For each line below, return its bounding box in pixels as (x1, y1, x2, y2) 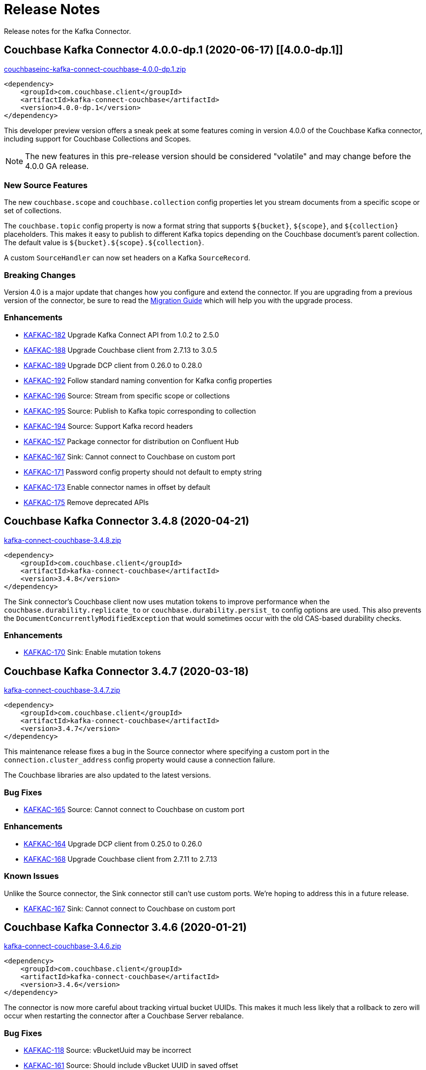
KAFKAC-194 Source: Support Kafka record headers (24, 422, 193, 430)
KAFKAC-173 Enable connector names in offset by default (24, 482, 210, 491)
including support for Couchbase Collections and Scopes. (4, 134, 191, 143)
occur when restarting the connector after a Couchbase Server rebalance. (4, 1012, 244, 1020)
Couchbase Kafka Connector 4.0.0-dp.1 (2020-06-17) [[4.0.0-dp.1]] (4, 44, 343, 56)
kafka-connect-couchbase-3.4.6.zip (4, 942, 121, 951)
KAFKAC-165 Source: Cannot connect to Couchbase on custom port (24, 805, 245, 814)
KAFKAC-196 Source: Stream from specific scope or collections (24, 391, 230, 400)
